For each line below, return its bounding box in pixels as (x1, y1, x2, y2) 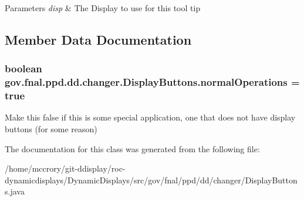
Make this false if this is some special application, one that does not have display (5, 111, 296, 123)
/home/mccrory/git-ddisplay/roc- (5, 162, 126, 175)
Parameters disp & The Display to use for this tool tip (5, 2, 201, 14)
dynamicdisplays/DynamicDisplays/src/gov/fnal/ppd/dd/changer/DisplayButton (5, 173, 298, 186)
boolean (5, 61, 42, 76)
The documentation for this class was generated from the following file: (5, 142, 260, 155)
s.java (5, 185, 25, 197)
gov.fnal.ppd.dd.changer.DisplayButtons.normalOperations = (5, 75, 300, 89)
